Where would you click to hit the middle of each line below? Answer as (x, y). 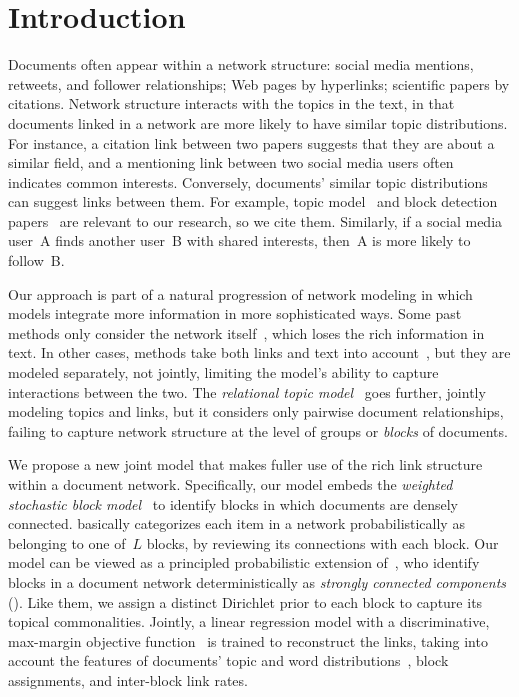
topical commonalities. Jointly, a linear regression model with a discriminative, (249, 621)
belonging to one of (67, 542)
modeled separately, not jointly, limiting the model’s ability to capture (223, 372)
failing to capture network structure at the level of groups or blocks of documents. (258, 430)
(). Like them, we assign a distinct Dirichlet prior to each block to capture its (245, 601)
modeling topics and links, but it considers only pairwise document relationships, (256, 411)
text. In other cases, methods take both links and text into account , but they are (259, 352)
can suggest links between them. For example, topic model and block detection (253, 201)
